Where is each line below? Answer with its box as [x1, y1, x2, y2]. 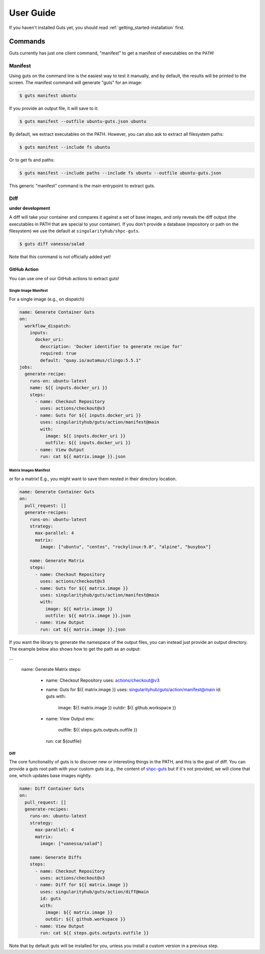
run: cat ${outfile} [46, 738, 82, 744]
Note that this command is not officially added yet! [9, 254, 111, 260]
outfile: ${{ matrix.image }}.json [45, 613, 131, 619]
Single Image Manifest [9, 288, 48, 293]
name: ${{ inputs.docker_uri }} [29, 385, 108, 391]
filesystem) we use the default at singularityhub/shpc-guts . [9, 228, 140, 234]
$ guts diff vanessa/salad [19, 241, 84, 247]
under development [9, 205, 51, 211]
